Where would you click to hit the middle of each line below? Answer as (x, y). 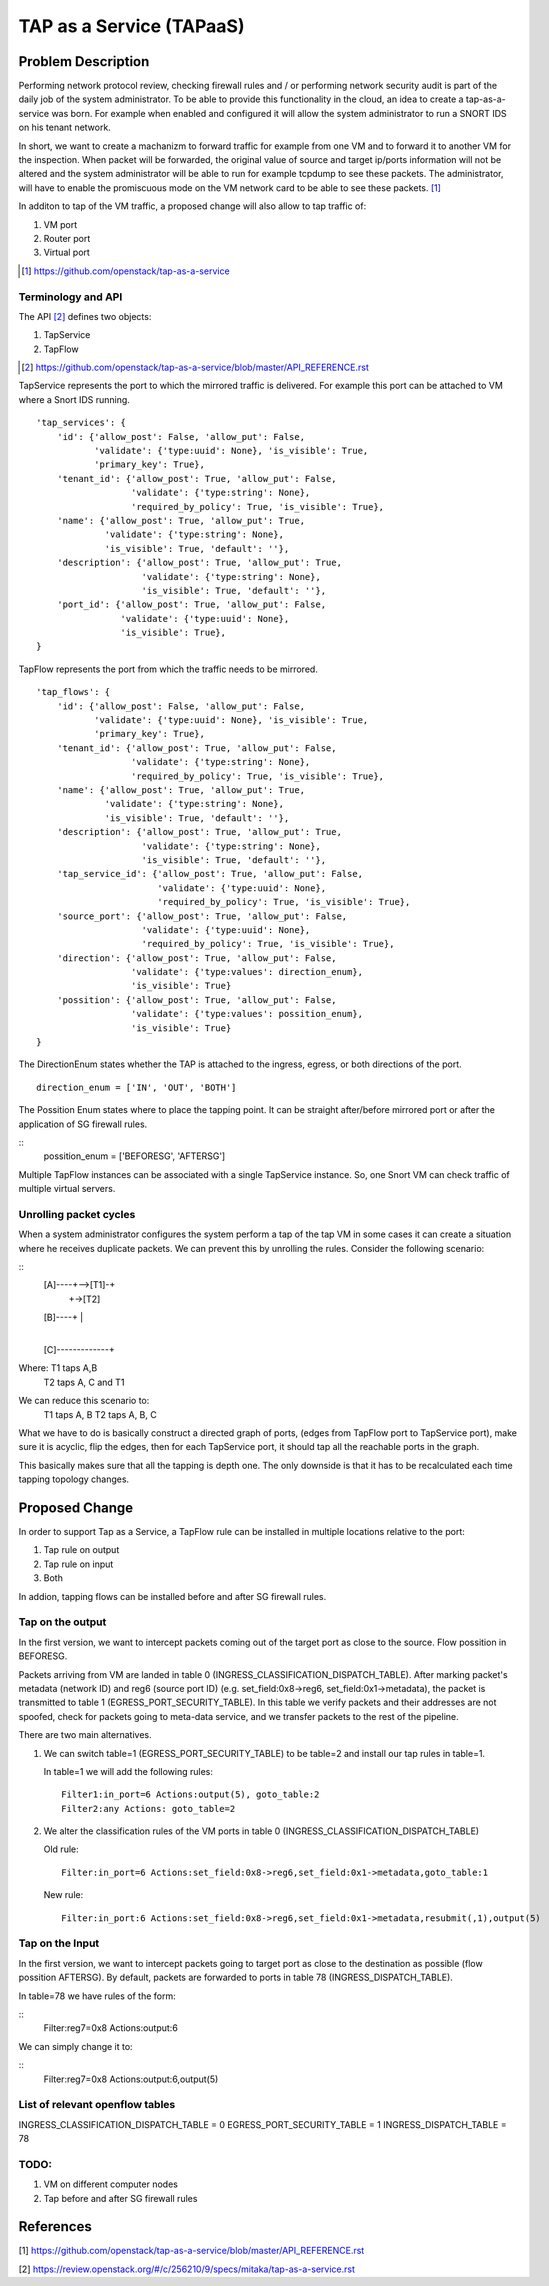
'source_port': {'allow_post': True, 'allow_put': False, (202, 916)
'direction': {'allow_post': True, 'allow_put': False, (196, 958)
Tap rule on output (81, 1550)
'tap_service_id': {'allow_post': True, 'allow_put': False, (210, 874)
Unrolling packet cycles (77, 1214)
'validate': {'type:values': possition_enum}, (247, 1014)
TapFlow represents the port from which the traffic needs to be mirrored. (168, 669)
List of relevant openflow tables (97, 2105)
